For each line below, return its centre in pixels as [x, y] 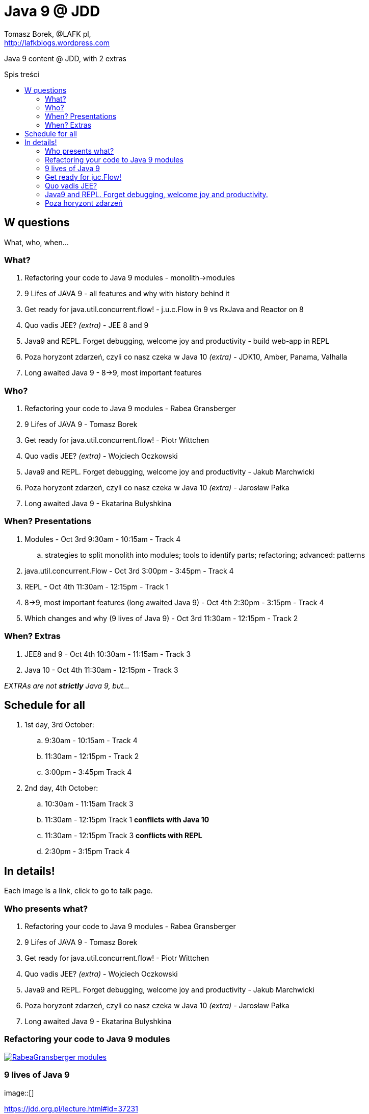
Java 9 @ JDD [52, 11]
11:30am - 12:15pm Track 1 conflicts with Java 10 [127, 820]
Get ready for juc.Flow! [83, 177]
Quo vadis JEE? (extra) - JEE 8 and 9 [87, 325]
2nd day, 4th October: [61, 788]
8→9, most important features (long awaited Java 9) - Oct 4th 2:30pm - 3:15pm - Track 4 [174, 602]
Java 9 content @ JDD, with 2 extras [65, 58]
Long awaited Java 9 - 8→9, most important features [113, 373]
